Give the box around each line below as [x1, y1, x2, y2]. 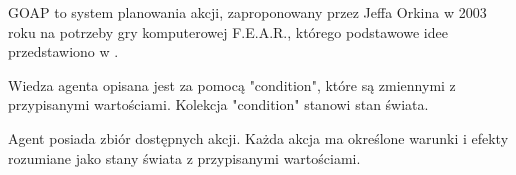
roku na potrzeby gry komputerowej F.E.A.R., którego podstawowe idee [8, 21, 448, 42]
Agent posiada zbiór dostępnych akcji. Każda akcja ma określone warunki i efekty [8, 127, 509, 148]
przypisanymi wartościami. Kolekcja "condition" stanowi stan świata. [8, 94, 429, 115]
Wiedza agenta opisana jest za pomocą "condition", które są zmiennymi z [8, 74, 456, 95]
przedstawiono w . [8, 41, 119, 62]
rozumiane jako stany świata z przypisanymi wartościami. [8, 147, 361, 168]
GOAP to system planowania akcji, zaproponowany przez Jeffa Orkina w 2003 [8, 2, 487, 22]
